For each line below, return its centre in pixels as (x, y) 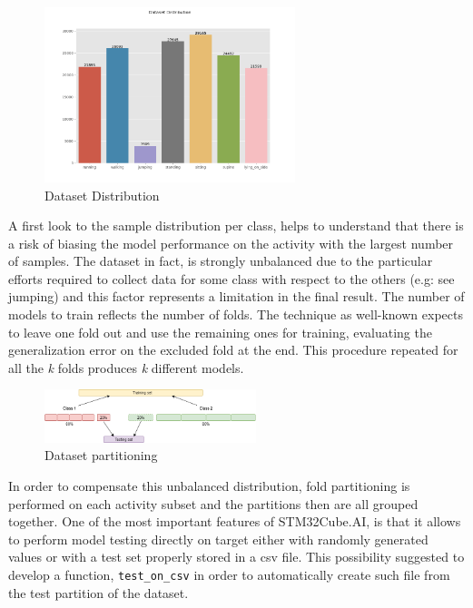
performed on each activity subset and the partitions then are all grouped (213, 503)
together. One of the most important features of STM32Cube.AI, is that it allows (235, 521)
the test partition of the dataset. (99, 592)
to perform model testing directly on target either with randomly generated (218, 539)
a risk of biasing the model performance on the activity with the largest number (231, 243)
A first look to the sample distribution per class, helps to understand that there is (236, 226)
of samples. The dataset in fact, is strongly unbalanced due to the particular (221, 261)
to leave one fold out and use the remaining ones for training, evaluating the (220, 332)
